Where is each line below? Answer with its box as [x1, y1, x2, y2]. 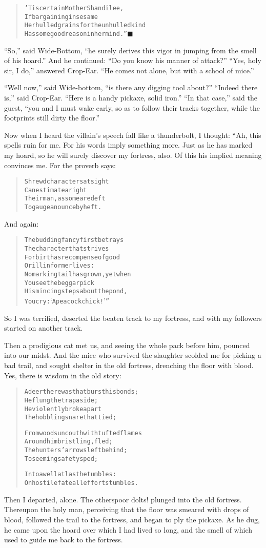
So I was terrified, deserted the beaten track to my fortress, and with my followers [4, 312, 262, 323]
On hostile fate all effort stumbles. [24, 479, 138, 487]
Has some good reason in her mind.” [24, 30, 128, 37]
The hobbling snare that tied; [24, 414, 116, 421]
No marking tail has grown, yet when [24, 271, 131, 278]
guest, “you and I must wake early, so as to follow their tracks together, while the [4, 102, 260, 113]
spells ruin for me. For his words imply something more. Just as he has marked [4, 139, 253, 150]
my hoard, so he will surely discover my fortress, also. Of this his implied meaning [4, 149, 262, 160]
